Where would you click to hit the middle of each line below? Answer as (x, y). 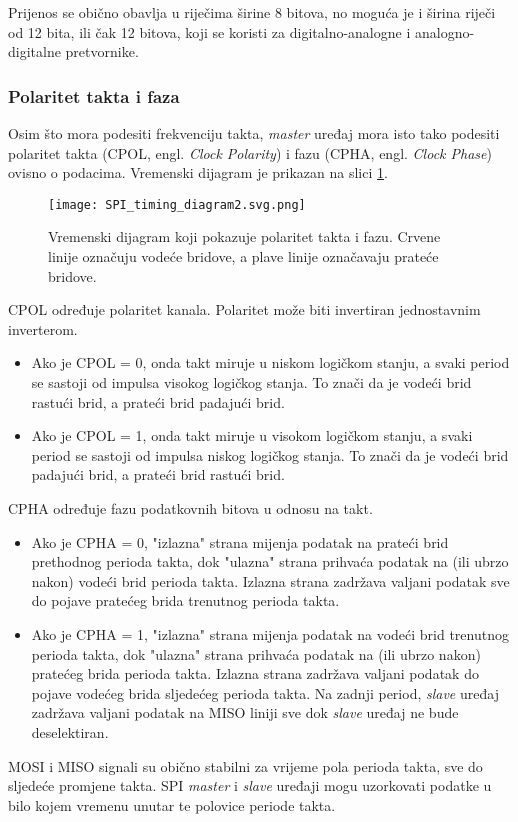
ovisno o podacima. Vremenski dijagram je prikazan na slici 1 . (198, 172)
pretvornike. (102, 51)
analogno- (444, 31)
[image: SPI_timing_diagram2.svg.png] (177, 204)
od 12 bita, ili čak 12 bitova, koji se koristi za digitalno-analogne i (209, 31)
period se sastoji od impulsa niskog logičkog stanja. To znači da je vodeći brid (270, 454)
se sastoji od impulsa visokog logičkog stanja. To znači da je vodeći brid (251, 382)
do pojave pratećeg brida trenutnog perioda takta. (185, 600)
